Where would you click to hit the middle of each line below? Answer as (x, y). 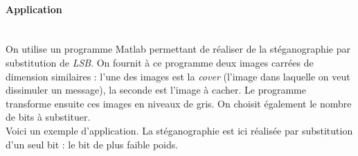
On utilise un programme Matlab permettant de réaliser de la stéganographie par (178, 49)
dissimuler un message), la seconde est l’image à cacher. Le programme (156, 90)
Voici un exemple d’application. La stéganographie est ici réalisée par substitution (179, 130)
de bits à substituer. (48, 117)
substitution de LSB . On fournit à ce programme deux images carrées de (160, 62)
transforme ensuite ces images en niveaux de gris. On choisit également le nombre (179, 103)
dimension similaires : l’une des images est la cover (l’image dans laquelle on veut (178, 76)
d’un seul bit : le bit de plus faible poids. (92, 144)
